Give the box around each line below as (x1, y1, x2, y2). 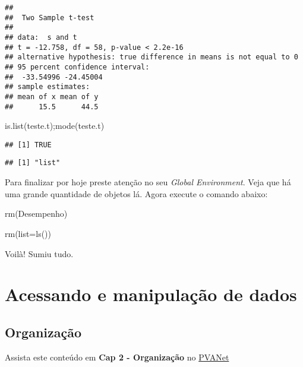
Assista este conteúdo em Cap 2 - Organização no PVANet (5, 350, 229, 363)
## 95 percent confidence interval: (5, 62, 150, 71)
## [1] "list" (5, 159, 61, 167)
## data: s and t (5, 33, 77, 42)
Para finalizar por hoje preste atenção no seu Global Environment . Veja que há (5, 176, 291, 188)
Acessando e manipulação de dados (5, 282, 297, 306)
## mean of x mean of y (5, 92, 99, 101)
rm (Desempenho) (5, 207, 68, 220)
